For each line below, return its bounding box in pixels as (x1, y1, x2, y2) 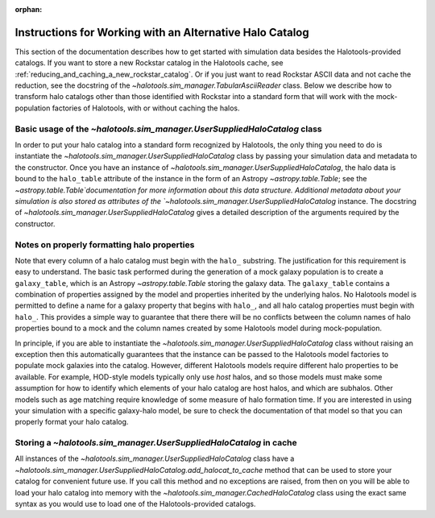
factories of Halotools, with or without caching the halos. (52, 103, 241, 113)
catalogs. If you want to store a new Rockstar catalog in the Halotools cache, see (14, 58, 284, 68)
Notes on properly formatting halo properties (14, 238, 195, 250)
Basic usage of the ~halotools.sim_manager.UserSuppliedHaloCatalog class (14, 123, 322, 135)
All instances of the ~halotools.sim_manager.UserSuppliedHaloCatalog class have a (14, 454, 295, 463)
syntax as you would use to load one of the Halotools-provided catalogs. (14, 499, 256, 509)
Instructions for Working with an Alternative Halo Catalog (14, 25, 309, 39)
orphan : (14, 5, 43, 14)
